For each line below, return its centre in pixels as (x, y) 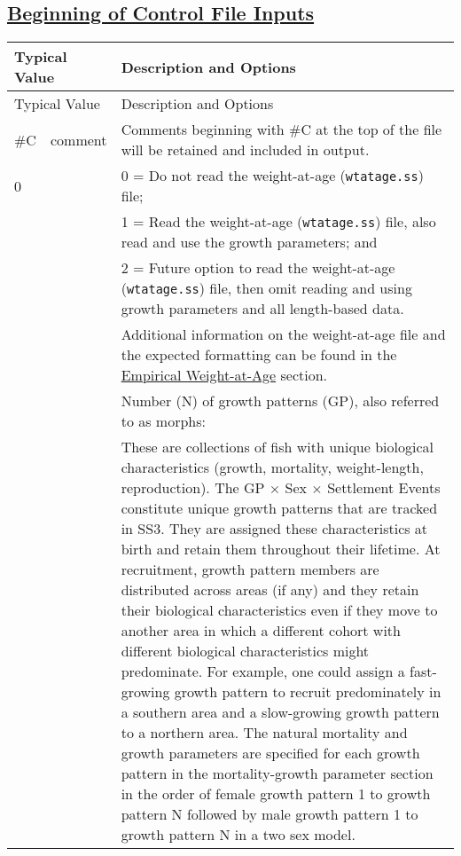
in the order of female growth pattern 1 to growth (276, 794)
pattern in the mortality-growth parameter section (277, 774)
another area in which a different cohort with (261, 631)
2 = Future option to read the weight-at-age (258, 268)
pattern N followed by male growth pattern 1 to (270, 814)
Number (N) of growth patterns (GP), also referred (280, 401)
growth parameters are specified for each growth (270, 753)
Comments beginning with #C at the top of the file (281, 130)
